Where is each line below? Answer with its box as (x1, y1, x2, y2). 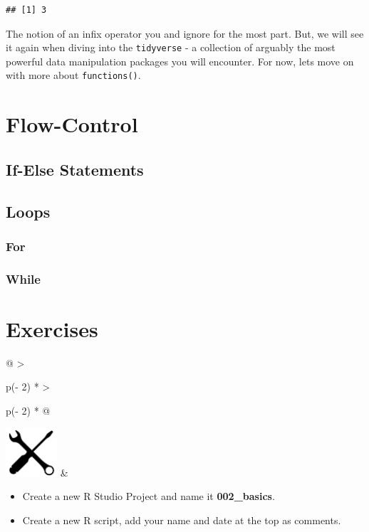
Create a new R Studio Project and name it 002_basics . (22, 489, 275, 504)
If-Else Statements (6, 158, 144, 180)
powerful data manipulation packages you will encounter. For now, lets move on (6, 53, 354, 68)
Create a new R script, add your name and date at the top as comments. (22, 512, 341, 527)
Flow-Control (6, 110, 138, 139)
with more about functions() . (6, 68, 141, 83)
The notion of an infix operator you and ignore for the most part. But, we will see (6, 26, 364, 41)
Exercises (6, 314, 98, 343)
